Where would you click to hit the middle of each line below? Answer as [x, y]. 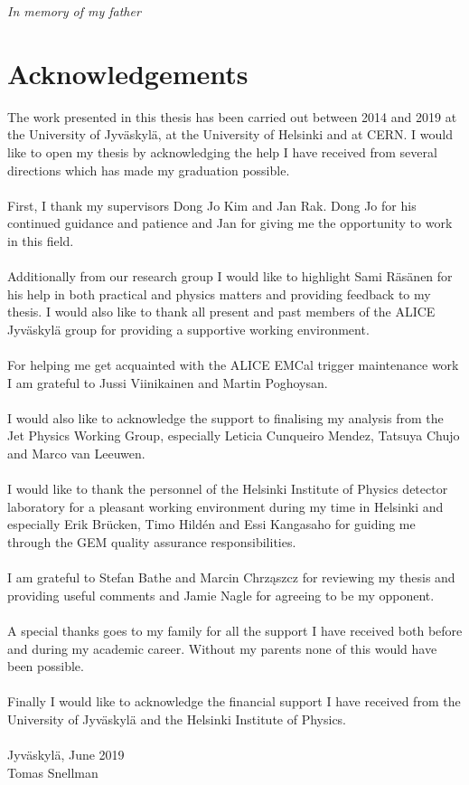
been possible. [46, 666]
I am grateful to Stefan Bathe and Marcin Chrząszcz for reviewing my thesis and [231, 577]
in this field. [41, 240]
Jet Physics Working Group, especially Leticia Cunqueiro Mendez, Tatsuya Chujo [234, 435]
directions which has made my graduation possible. [149, 170]
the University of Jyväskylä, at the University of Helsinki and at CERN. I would [230, 134]
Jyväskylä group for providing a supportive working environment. [188, 329]
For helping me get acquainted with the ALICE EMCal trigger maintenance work [233, 365]
